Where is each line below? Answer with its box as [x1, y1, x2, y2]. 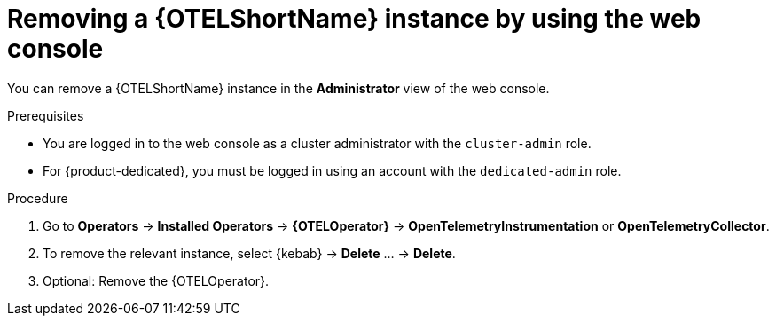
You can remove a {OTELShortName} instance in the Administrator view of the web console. [7, 80, 550, 96]
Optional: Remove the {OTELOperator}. [43, 272, 270, 288]
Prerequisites [7, 107, 84, 123]
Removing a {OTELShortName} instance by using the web [7, 4, 702, 34]
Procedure [7, 190, 68, 206]
